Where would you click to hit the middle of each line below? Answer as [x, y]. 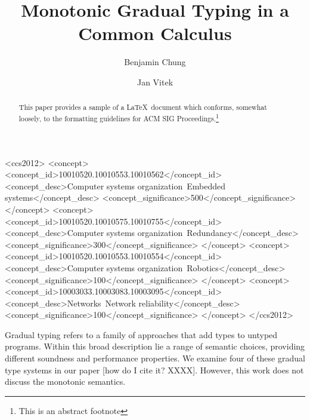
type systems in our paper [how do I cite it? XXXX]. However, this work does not [154, 370]
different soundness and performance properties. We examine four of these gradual [155, 358]
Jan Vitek [155, 82]
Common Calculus [155, 33]
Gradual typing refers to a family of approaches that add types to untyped [141, 334]
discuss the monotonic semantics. [65, 381]
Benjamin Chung [155, 62]
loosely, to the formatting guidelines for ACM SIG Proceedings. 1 [119, 117]
